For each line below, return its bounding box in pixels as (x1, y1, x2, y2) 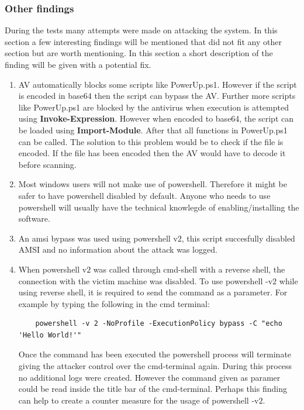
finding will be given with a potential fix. (5, 58, 151, 70)
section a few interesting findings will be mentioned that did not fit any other (5, 35, 282, 47)
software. (18, 212, 50, 225)
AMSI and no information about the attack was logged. (18, 243, 217, 256)
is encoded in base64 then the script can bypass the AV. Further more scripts (18, 89, 296, 102)
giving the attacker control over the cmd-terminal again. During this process (18, 360, 292, 372)
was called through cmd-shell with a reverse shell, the (93, 263, 285, 275)
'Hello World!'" (18, 330, 82, 339)
